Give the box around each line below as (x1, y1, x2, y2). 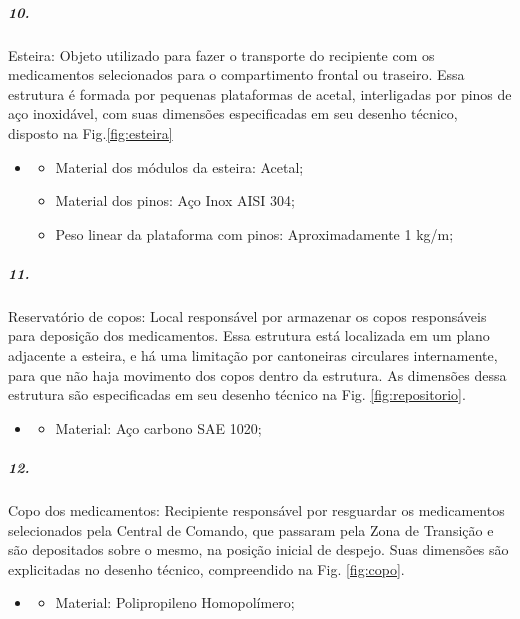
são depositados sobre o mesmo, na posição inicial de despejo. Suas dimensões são (8, 539, 509, 560)
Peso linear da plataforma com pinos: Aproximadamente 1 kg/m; (55, 223, 454, 244)
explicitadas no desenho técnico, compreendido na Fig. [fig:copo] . (8, 558, 405, 579)
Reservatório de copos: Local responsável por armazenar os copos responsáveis (8, 305, 487, 326)
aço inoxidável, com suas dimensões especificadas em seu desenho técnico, (8, 103, 458, 124)
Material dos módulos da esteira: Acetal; (55, 156, 304, 177)
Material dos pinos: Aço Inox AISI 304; (55, 190, 295, 211)
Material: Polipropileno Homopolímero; (55, 592, 295, 613)
